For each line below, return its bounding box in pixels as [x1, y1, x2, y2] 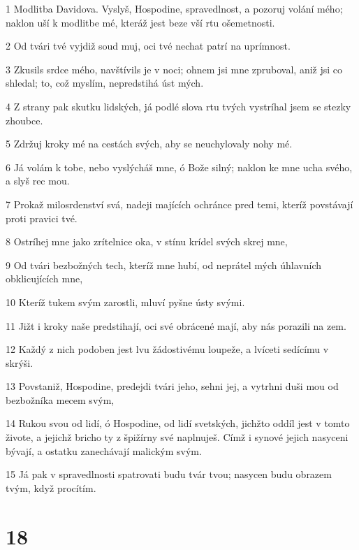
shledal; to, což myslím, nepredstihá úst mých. [6, 75, 204, 90]
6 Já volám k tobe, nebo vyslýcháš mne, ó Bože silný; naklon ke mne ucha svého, [6, 159, 353, 174]
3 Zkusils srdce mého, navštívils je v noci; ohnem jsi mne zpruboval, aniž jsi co [6, 61, 343, 76]
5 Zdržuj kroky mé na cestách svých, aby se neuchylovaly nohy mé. [6, 136, 293, 151]
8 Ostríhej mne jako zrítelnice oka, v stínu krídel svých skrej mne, [6, 234, 288, 249]
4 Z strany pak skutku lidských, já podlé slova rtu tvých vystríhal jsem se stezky [6, 99, 351, 113]
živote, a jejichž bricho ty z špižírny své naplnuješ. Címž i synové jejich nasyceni [6, 430, 349, 444]
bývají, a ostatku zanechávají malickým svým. [6, 443, 202, 458]
